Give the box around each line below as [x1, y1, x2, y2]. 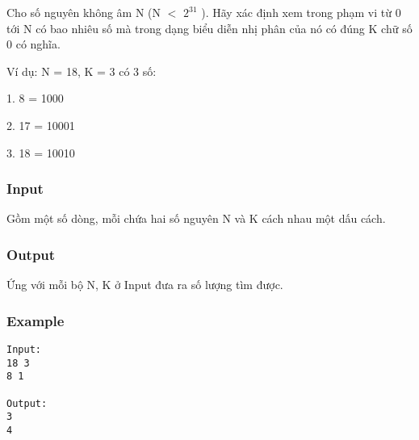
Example [6, 310, 65, 330]
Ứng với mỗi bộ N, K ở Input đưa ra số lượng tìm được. [6, 276, 283, 293]
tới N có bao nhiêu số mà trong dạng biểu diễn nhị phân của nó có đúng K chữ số [6, 19, 413, 36]
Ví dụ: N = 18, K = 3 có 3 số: [6, 62, 157, 79]
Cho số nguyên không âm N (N [6, 4, 161, 20]
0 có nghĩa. [6, 36, 61, 52]
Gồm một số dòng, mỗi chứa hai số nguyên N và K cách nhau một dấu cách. [6, 210, 386, 227]
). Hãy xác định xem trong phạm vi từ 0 [201, 4, 401, 20]
